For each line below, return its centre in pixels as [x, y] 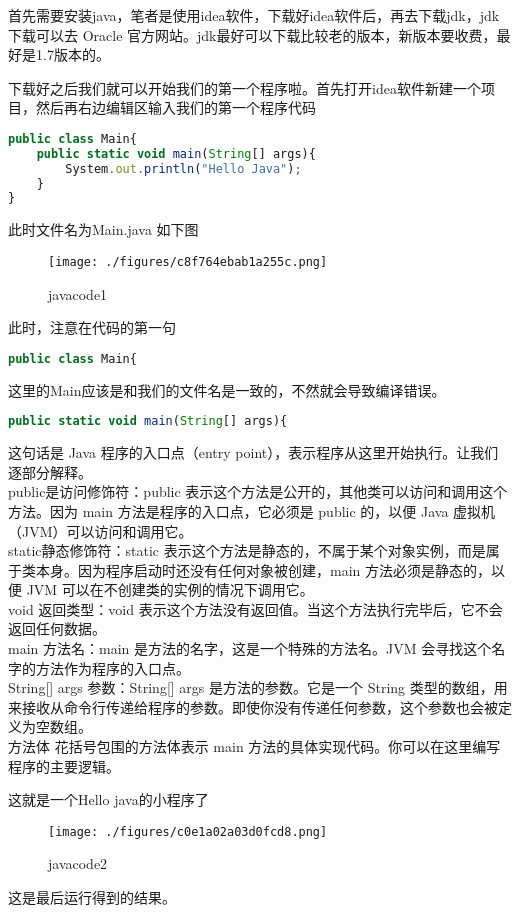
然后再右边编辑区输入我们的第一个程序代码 [175, 107]
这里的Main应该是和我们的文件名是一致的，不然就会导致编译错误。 [227, 389]
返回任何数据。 [57, 628]
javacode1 [78, 293]
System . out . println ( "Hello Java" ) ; [183, 168]
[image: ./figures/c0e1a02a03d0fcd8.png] [188, 831]
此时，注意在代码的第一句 [92, 327]
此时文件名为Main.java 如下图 [103, 229]
